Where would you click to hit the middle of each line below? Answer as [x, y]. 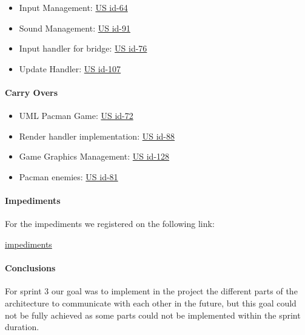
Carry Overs [32, 92]
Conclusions [30, 268]
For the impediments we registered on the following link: [110, 224]
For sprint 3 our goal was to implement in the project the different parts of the [151, 291]
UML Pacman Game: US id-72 [76, 116]
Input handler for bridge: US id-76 [83, 48]
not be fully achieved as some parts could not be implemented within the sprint [153, 315]
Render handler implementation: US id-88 [97, 136]
